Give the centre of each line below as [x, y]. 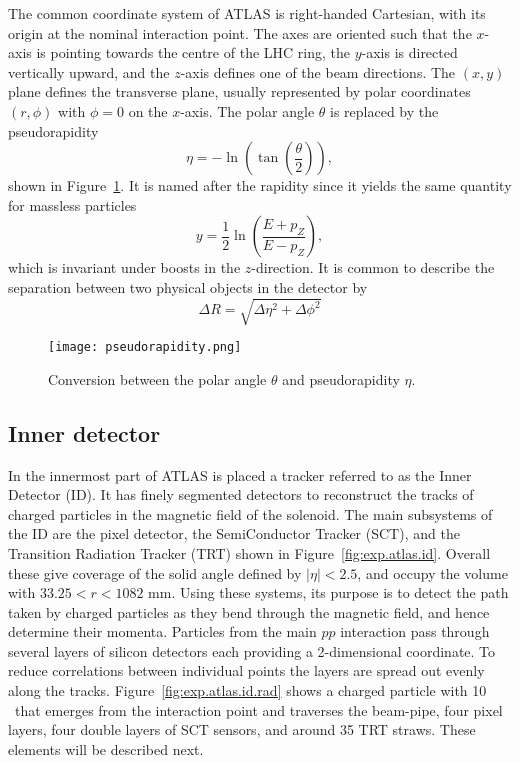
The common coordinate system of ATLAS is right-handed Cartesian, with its [247, 13]
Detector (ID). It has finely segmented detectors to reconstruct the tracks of [241, 494]
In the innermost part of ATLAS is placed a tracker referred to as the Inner [240, 474]
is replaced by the [384, 110]
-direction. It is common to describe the [373, 267]
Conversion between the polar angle [157, 378]
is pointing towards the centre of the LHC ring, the [193, 52]
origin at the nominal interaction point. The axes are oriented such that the [240, 32]
